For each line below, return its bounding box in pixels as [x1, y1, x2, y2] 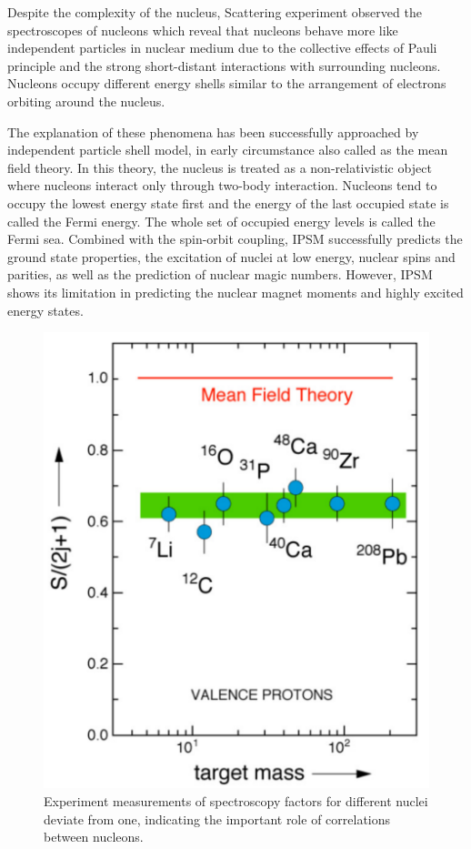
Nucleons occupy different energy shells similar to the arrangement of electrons [7, 74, 446, 93]
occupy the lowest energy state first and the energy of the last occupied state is [7, 193, 449, 212]
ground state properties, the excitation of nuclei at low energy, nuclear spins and [7, 247, 456, 266]
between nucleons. [44, 827, 144, 846]
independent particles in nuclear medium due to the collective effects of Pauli [7, 38, 437, 57]
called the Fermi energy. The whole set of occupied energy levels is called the [7, 211, 436, 230]
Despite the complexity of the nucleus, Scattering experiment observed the [7, 3, 422, 21]
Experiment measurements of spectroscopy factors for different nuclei [44, 792, 428, 811]
